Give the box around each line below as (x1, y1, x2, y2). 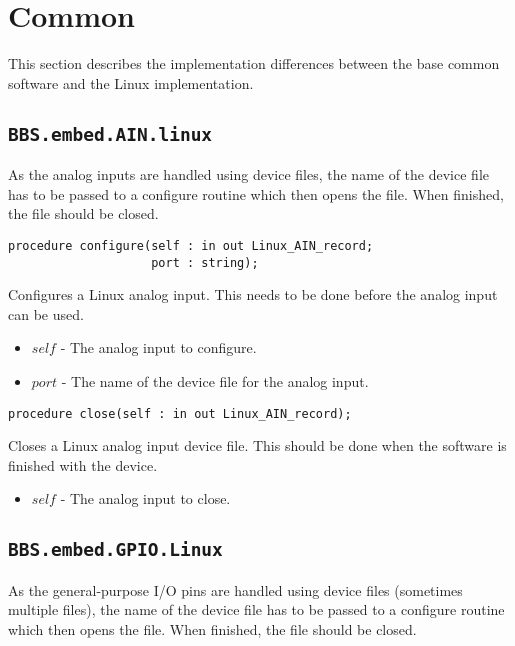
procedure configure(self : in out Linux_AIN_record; (8, 238, 374, 253)
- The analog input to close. (60, 488, 231, 509)
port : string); (151, 255, 259, 270)
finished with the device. (8, 454, 158, 475)
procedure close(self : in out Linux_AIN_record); (8, 406, 352, 421)
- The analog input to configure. (60, 337, 257, 358)
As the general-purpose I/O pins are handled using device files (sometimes (8, 579, 463, 600)
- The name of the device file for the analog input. (61, 370, 369, 391)
